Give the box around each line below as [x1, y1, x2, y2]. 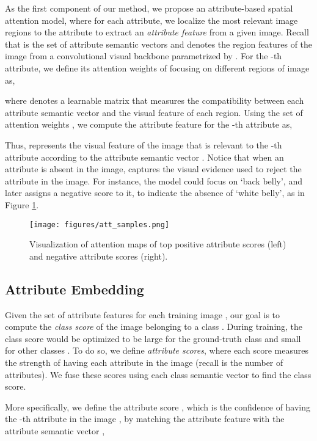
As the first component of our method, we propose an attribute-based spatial [5, 2, 293, 14]
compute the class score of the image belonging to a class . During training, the [5, 320, 303, 333]
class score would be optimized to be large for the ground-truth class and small [5, 332, 301, 344]
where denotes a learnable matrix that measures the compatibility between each [5, 94, 304, 107]
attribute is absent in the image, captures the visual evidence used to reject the [5, 162, 302, 175]
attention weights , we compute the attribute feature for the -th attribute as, [5, 118, 293, 131]
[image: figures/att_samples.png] [29, 220, 170, 229]
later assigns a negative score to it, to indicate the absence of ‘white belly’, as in [5, 186, 305, 199]
